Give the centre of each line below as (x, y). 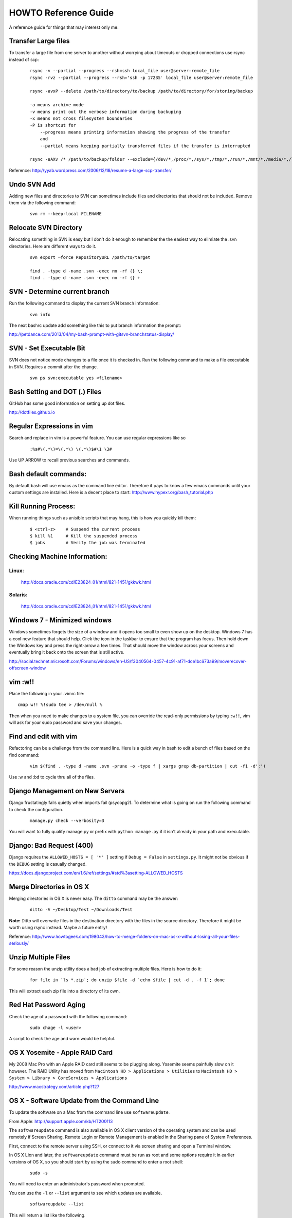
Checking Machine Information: (58, 557)
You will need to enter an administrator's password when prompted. (77, 1184)
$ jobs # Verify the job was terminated (88, 543)
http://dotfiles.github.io (32, 412)
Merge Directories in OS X (49, 887)
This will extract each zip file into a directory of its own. (64, 991)
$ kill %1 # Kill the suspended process (84, 536)
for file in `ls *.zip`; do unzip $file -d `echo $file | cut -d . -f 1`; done (127, 980)
